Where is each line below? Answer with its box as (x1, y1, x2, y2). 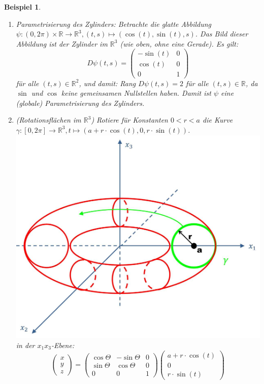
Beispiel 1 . (4, 2, 41, 12)
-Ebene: (51, 340, 75, 351)
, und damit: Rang (79, 78, 136, 88)
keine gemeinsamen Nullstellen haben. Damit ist (61, 88, 211, 98)
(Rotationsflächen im (16, 114, 81, 125)
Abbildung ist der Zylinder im (16, 38, 108, 49)
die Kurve (203, 114, 233, 125)
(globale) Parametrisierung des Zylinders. (16, 97, 145, 108)
